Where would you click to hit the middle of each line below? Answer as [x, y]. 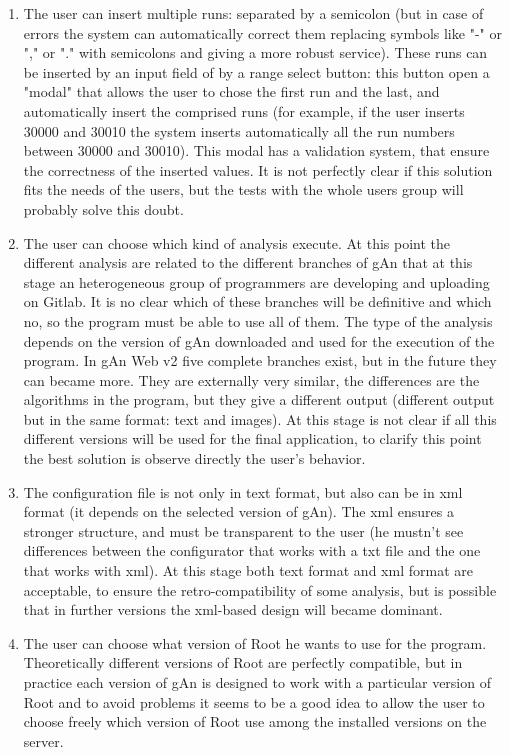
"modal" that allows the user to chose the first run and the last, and [231, 91]
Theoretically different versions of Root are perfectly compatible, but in [243, 662]
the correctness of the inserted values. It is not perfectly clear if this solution [258, 169]
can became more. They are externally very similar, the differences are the [251, 379]
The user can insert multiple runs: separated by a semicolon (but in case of [253, 13]
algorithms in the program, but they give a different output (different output [259, 399]
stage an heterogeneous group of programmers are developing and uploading [256, 281]
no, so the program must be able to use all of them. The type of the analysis [258, 320]
